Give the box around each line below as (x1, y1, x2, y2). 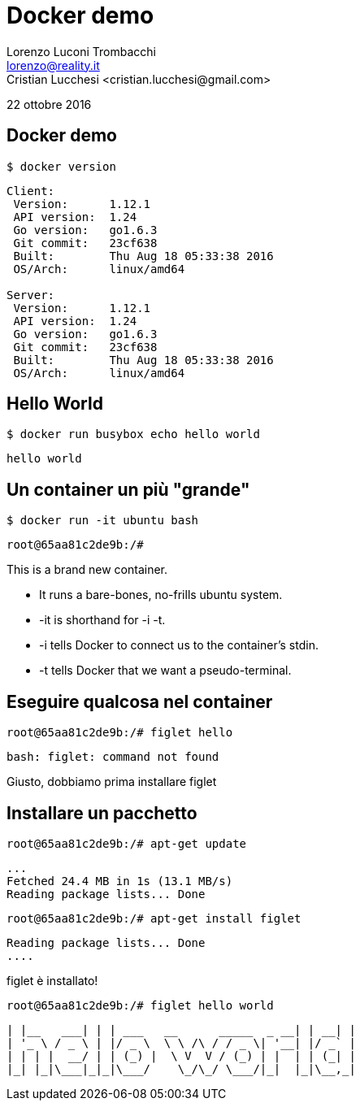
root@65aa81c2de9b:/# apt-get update (7, 836, 247, 850)
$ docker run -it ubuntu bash (7, 514, 199, 527)
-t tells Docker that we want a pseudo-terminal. (39, 663, 292, 678)
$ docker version (7, 159, 116, 173)
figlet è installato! (7, 973, 98, 988)
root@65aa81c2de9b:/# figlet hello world (7, 998, 274, 1012)
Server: (7, 288, 55, 302)
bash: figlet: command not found (7, 750, 219, 764)
